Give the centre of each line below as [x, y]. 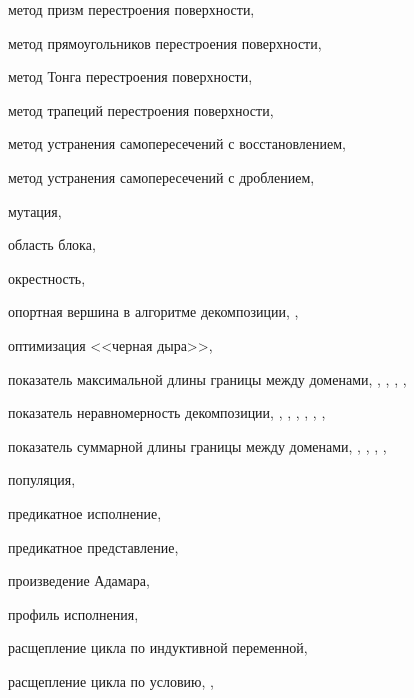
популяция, [42, 479]
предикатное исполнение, [85, 512]
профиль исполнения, [73, 613]
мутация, [35, 210]
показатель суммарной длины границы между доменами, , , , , [197, 445]
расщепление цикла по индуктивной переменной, [158, 647]
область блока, [52, 244]
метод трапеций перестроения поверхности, [141, 109]
